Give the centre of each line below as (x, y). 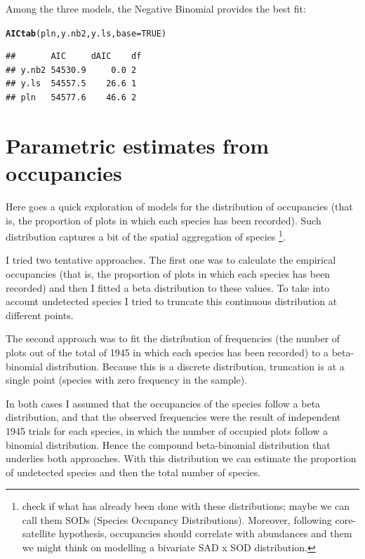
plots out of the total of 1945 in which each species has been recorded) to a (167, 352)
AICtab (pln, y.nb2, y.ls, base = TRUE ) (86, 33)
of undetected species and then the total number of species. (133, 472)
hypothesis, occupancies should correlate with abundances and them (205, 533)
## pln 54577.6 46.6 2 (71, 98)
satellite (39, 533)
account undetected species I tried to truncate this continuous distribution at (172, 301)
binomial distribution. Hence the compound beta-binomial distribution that (168, 444)
